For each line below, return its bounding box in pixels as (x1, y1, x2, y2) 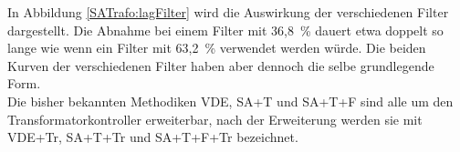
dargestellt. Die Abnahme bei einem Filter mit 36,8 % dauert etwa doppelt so (7, 20, 444, 39)
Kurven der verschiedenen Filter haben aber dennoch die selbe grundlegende (7, 56, 434, 75)
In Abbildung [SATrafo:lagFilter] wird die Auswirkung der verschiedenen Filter (7, 3, 449, 21)
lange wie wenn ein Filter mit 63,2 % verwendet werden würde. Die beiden (7, 38, 426, 57)
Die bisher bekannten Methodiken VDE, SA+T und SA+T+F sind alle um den (7, 91, 454, 110)
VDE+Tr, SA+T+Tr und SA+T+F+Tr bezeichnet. (7, 127, 298, 147)
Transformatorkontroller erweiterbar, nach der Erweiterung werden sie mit (7, 109, 423, 128)
